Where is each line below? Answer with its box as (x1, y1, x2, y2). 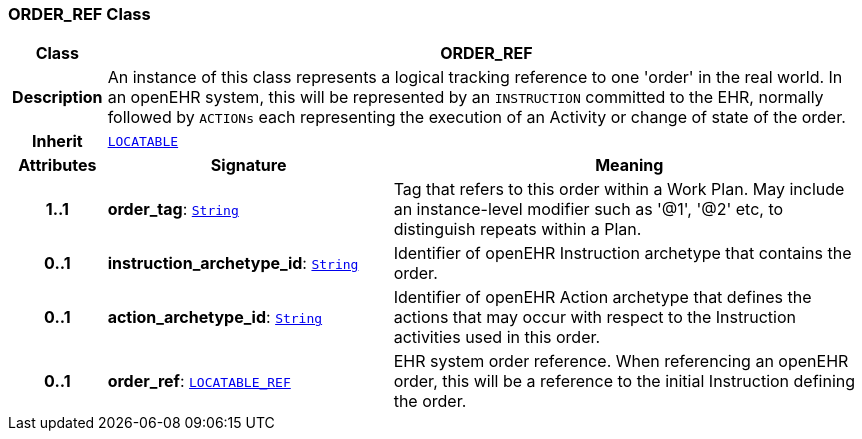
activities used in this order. (393, 327, 601, 348)
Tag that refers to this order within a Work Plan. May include (393, 179, 845, 200)
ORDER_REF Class (8, 4, 151, 24)
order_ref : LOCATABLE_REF (107, 371, 291, 392)
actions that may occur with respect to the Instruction (393, 307, 796, 328)
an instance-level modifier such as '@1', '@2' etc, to (393, 199, 784, 220)
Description (12, 87, 103, 108)
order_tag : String (107, 199, 239, 220)
